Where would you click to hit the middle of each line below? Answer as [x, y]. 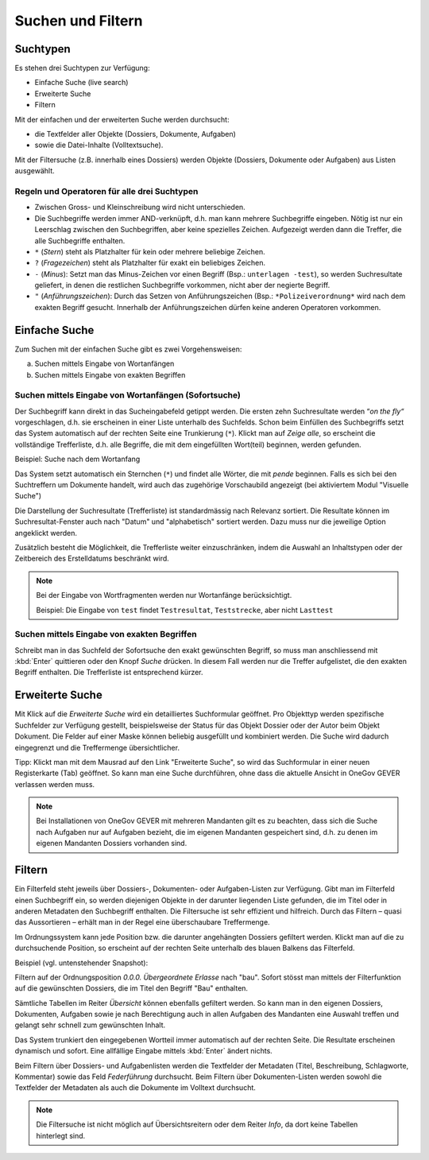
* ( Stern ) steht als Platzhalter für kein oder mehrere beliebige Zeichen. [150, 251]
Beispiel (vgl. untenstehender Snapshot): [81, 963]
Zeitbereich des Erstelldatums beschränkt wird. [92, 559]
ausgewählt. [35, 171]
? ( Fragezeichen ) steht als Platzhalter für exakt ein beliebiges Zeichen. [150, 263]
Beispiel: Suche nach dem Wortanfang [77, 459]
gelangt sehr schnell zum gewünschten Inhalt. [90, 1025]
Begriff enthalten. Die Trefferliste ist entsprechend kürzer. [109, 673]
